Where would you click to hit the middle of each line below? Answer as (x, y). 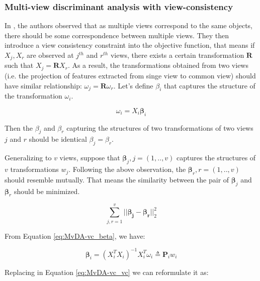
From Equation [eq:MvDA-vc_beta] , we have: (75, 236)
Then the (19, 127)
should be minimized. (47, 191)
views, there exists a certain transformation (177, 55)
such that (19, 65)
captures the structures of (216, 158)
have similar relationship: (43, 85)
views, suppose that (90, 158)
